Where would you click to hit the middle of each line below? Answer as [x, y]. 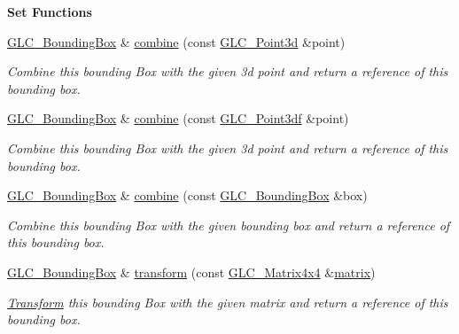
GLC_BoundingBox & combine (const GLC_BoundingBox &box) [187, 195]
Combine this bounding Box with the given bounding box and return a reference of [229, 225]
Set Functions [50, 12]
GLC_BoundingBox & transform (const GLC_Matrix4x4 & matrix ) [191, 272]
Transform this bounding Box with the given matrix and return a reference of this [228, 302]
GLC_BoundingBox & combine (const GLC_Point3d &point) [176, 41]
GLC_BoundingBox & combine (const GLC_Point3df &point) [178, 118]
